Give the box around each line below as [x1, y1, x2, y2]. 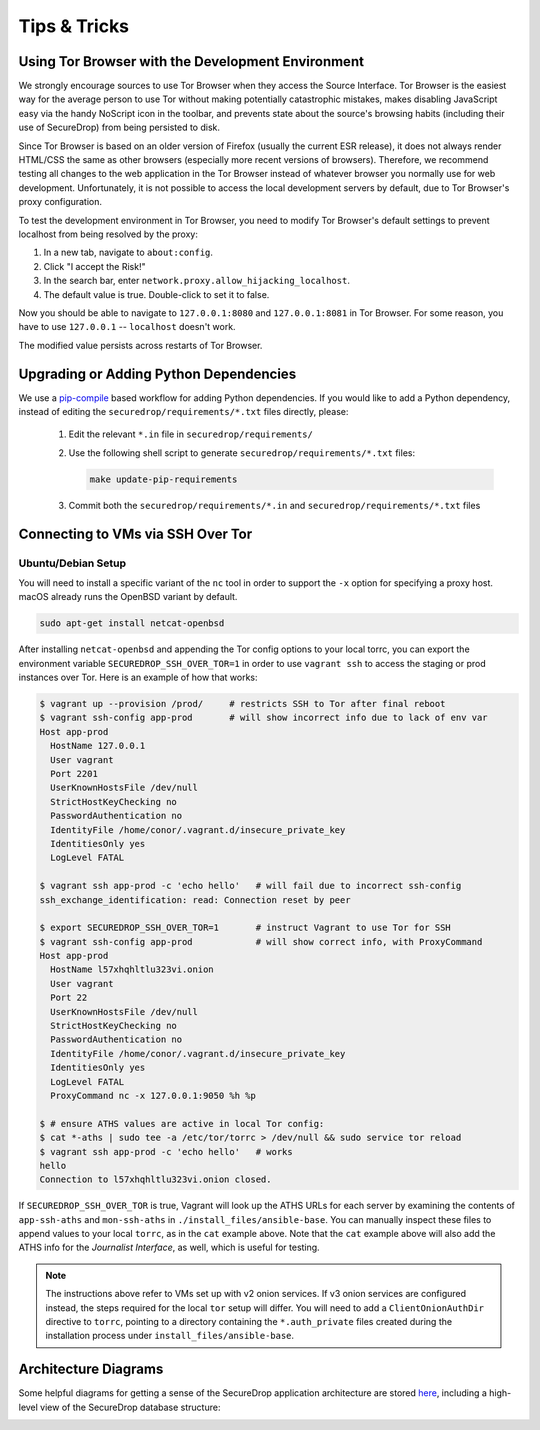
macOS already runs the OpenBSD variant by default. [18, 591, 238, 603]
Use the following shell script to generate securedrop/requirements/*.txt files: [68, 446, 415, 459]
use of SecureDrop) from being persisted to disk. [18, 121, 220, 134]
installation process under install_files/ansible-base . [45, 1330, 295, 1342]
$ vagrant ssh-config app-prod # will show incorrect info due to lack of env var [39, 712, 489, 724]
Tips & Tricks [18, 15, 130, 37]
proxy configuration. [18, 196, 103, 208]
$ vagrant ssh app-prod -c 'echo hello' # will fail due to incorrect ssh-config [39, 880, 462, 892]
